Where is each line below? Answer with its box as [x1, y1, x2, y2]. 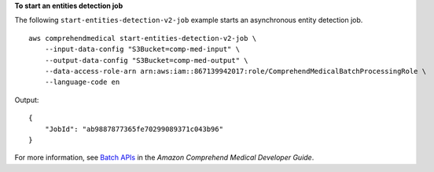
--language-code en [44, 78, 120, 86]
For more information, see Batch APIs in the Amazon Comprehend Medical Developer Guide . [14, 153, 314, 163]
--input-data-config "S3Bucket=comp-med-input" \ [44, 45, 240, 54]
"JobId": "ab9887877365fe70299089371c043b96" [44, 124, 224, 134]
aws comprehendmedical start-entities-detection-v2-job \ [28, 34, 257, 42]
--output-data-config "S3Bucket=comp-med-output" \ [44, 56, 248, 64]
